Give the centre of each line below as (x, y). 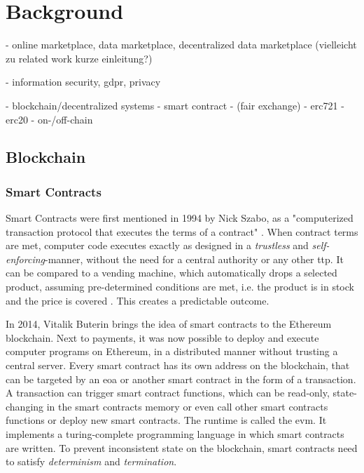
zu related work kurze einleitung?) (79, 58)
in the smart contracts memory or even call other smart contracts (187, 406)
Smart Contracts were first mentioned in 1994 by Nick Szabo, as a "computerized (180, 218)
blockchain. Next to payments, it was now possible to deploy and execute (162, 337)
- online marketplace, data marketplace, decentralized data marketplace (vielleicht (181, 45)
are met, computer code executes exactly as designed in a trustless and (157, 245)
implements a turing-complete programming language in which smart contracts (175, 434)
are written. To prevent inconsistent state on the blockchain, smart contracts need (182, 447)
